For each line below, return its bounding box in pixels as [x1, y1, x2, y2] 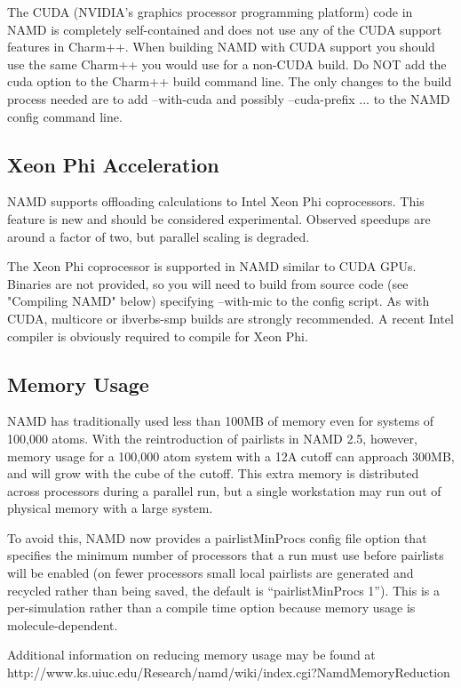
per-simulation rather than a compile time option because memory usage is [7, 598, 416, 617]
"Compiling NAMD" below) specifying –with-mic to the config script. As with [7, 292, 430, 310]
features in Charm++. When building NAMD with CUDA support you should [7, 37, 435, 56]
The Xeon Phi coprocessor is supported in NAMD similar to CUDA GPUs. [7, 257, 417, 276]
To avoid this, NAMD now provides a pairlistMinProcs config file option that [7, 528, 427, 547]
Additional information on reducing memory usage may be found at [7, 645, 376, 664]
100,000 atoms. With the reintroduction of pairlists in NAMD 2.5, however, [7, 428, 417, 447]
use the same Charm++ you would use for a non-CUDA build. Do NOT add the [7, 54, 447, 73]
